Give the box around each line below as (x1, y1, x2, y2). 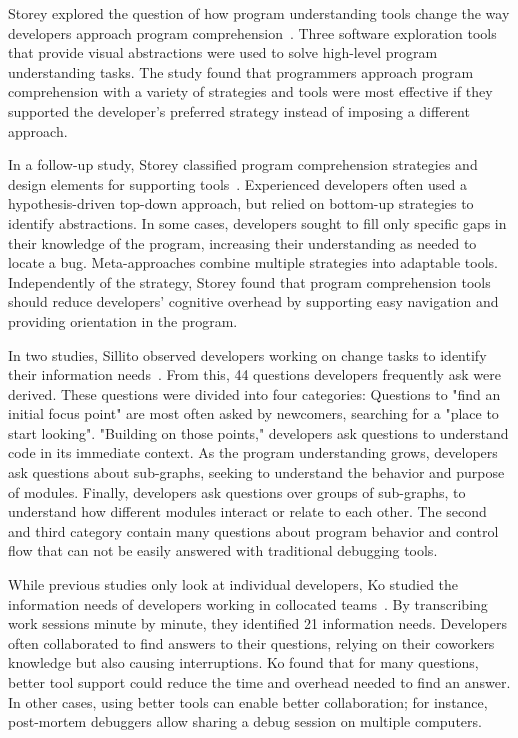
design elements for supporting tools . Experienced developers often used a (8, 173, 467, 194)
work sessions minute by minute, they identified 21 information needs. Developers (8, 613, 507, 634)
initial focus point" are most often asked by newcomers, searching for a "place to (8, 403, 499, 424)
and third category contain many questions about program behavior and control (8, 520, 499, 541)
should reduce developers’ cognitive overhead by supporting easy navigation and (8, 291, 499, 312)
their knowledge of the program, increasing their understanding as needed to (8, 232, 477, 253)
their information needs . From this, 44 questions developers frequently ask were (8, 364, 501, 385)
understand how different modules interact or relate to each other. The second (8, 501, 487, 522)
